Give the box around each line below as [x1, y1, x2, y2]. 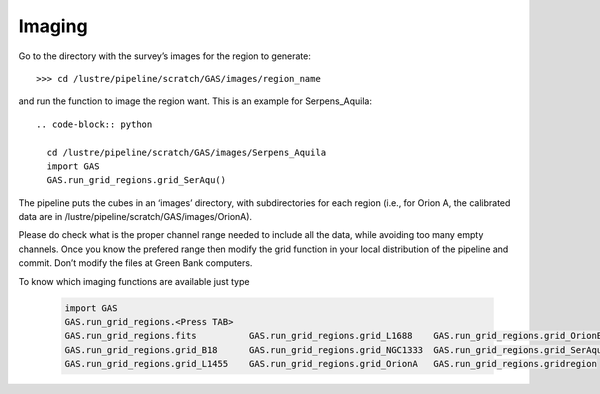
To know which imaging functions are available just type [18, 275, 250, 287]
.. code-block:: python [36, 118, 153, 130]
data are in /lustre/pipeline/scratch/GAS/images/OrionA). [18, 211, 253, 223]
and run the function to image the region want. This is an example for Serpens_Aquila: [18, 95, 372, 107]
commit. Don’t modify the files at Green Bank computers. [18, 257, 253, 269]
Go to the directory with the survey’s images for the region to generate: [18, 50, 312, 62]
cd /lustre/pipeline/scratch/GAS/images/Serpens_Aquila [46, 146, 327, 158]
